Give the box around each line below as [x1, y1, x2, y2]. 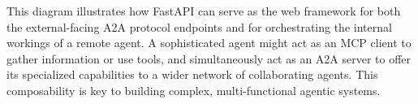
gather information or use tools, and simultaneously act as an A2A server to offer [6, 50, 412, 67]
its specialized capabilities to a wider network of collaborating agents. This [6, 66, 378, 83]
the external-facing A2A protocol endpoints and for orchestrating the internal [6, 18, 392, 35]
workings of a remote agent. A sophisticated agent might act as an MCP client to [6, 34, 412, 51]
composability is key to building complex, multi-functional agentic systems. [6, 81, 381, 98]
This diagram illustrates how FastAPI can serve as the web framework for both [6, 2, 401, 19]
